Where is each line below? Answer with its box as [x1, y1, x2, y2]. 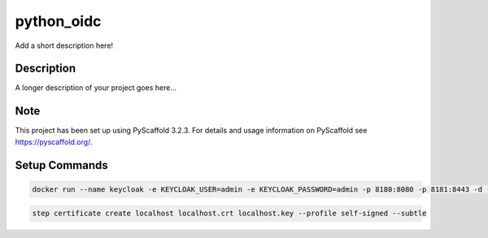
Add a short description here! [15, 41, 114, 50]
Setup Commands [15, 158, 109, 172]
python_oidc [15, 12, 102, 30]
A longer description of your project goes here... [15, 83, 176, 93]
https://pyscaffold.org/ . [15, 136, 93, 146]
